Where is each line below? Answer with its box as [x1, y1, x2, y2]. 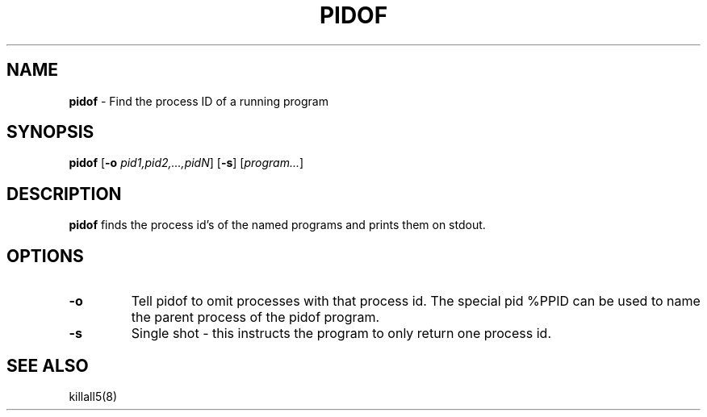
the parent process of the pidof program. [131, 309, 380, 326]
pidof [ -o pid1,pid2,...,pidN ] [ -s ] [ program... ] [69, 156, 304, 170]
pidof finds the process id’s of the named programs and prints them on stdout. [69, 218, 486, 232]
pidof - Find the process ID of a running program [69, 94, 328, 108]
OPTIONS [6, 245, 84, 266]
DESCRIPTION [6, 183, 122, 204]
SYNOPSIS [6, 122, 94, 143]
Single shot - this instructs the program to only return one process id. [131, 325, 551, 342]
